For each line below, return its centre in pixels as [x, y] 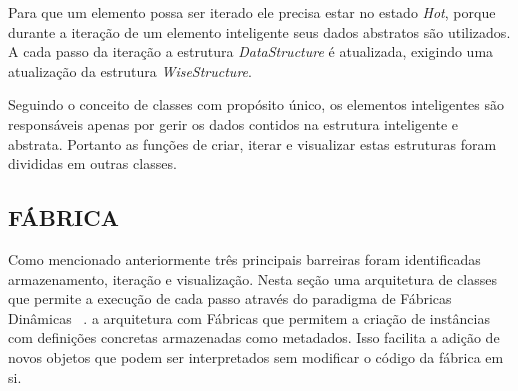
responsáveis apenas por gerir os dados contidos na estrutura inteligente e [233, 123]
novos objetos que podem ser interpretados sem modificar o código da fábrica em [256, 356]
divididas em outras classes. [92, 163]
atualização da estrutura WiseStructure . [130, 70]
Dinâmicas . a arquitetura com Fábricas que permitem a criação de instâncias [249, 317]
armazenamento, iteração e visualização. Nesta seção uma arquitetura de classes [252, 278]
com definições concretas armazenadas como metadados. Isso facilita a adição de [254, 337]
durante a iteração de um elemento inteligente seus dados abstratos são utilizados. [259, 31]
